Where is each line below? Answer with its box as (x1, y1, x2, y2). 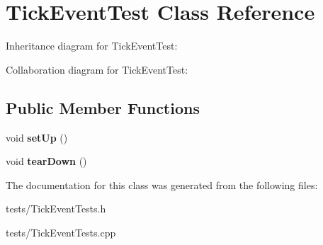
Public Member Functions (6, 96, 200, 118)
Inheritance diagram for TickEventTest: (6, 38, 178, 53)
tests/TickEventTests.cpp (6, 224, 116, 239)
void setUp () (6, 130, 68, 144)
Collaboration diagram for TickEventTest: (6, 62, 188, 76)
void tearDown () (6, 154, 87, 169)
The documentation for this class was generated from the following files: (6, 177, 318, 192)
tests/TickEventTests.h (6, 201, 106, 216)
